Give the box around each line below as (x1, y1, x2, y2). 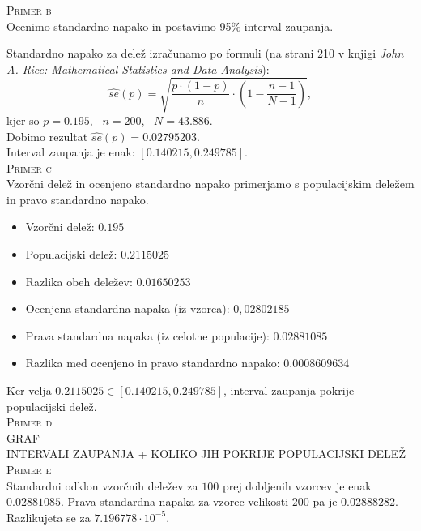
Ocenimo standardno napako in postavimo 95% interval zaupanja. (6, 17, 334, 34)
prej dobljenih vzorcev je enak (222, 477, 372, 494)
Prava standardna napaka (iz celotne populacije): (25, 327, 270, 344)
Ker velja (6, 382, 52, 399)
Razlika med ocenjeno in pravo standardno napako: (25, 354, 280, 371)
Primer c (6, 159, 52, 176)
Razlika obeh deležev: (25, 272, 133, 289)
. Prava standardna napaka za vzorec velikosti (60, 493, 289, 510)
